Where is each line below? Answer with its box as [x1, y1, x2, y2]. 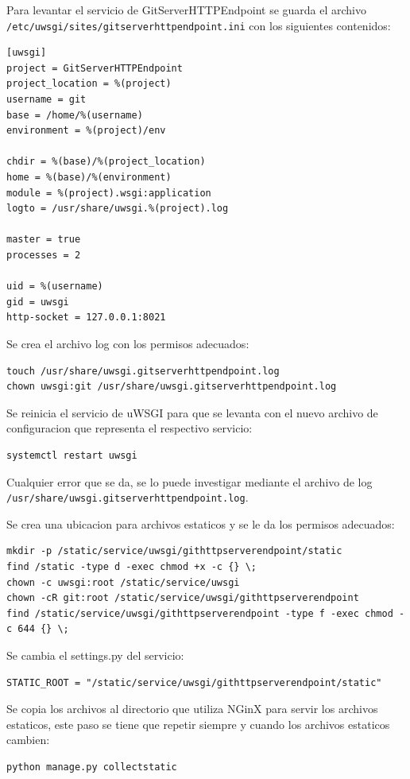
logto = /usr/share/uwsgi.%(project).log [6, 203, 229, 215]
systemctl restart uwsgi [6, 449, 137, 461]
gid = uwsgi [6, 296, 69, 308]
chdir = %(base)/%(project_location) [6, 156, 206, 168]
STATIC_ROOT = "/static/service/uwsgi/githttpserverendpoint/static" [6, 676, 382, 688]
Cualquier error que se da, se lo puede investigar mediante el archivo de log [6, 473, 373, 490]
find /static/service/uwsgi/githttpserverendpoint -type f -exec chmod [6, 607, 393, 619]
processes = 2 [6, 249, 81, 261]
